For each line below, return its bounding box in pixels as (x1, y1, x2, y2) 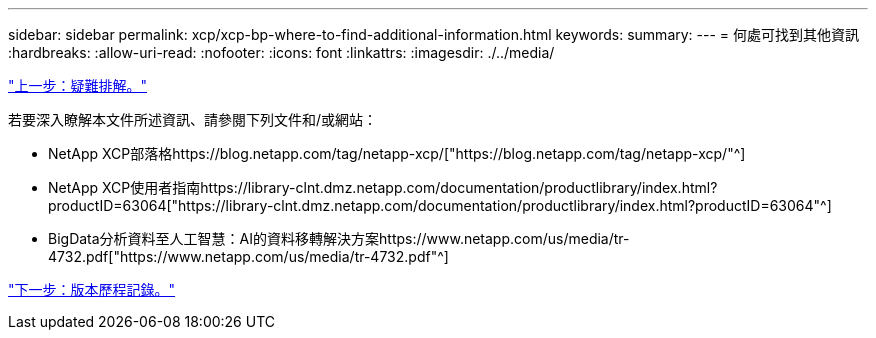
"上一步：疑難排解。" (8, 77, 148, 94)
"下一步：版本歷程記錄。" (8, 281, 176, 298)
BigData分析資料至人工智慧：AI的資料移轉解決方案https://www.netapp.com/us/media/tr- (48, 230, 630, 247)
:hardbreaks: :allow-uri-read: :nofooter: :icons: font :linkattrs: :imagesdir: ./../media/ (8, 44, 555, 61)
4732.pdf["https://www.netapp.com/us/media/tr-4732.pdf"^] (48, 248, 449, 265)
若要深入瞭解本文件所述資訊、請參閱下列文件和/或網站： (8, 111, 378, 128)
